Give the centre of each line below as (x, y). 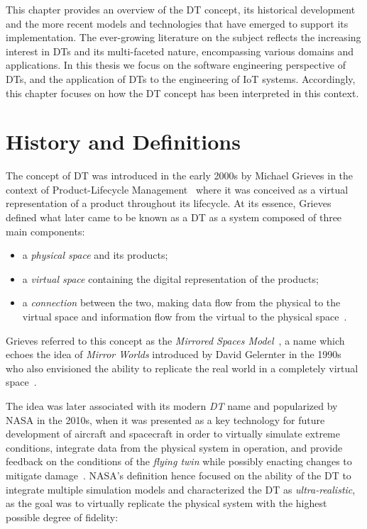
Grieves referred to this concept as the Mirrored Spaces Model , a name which (175, 340)
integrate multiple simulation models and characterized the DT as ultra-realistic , (181, 489)
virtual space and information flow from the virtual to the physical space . (185, 317)
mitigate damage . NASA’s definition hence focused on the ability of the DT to (179, 475)
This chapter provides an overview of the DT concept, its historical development (181, 9)
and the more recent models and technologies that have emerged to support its (177, 23)
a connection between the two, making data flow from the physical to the (181, 302)
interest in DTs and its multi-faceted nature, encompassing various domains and (180, 51)
